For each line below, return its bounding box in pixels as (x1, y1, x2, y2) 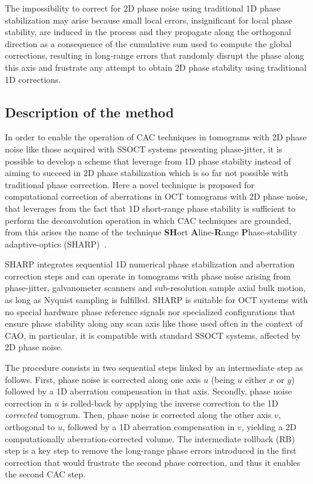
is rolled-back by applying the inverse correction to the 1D (62, 396, 278, 409)
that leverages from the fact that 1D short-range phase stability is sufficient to (5, 201, 295, 214)
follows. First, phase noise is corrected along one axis (5, 373, 201, 385)
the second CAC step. (5, 468, 86, 480)
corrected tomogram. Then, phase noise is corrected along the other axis (5, 408, 272, 421)
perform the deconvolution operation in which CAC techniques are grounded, (5, 214, 291, 226)
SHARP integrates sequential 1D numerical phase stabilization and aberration (5, 258, 295, 270)
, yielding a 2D (241, 420, 297, 433)
